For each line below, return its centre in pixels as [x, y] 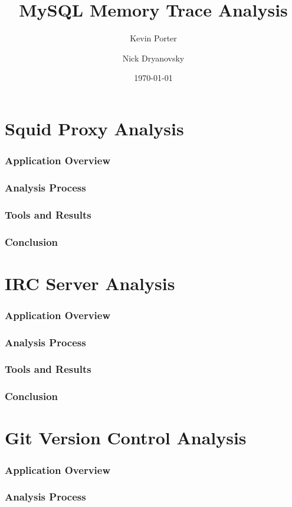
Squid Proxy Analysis [94, 128]
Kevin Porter [153, 38]
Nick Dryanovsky [153, 58]
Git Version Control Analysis [126, 438]
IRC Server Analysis [90, 283]
